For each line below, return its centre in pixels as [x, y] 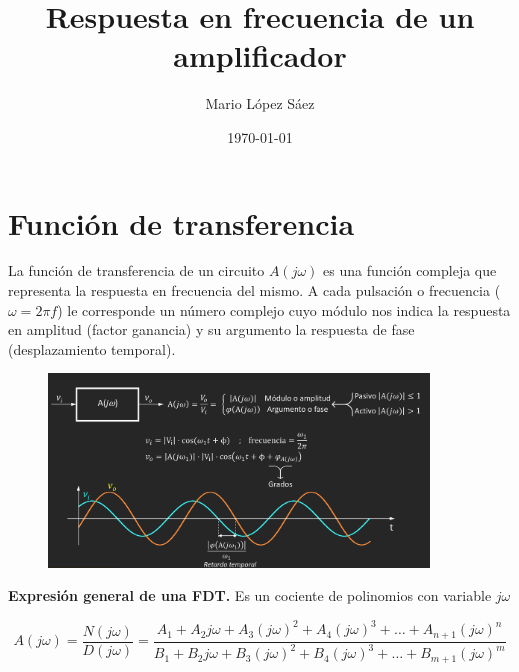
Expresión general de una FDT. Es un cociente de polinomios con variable [250, 595]
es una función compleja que [410, 270]
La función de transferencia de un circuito [136, 270]
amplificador [260, 55]
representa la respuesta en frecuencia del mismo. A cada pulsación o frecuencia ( [254, 290]
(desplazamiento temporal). [92, 348]
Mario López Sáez [260, 103]
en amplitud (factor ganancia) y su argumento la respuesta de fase [211, 329]
